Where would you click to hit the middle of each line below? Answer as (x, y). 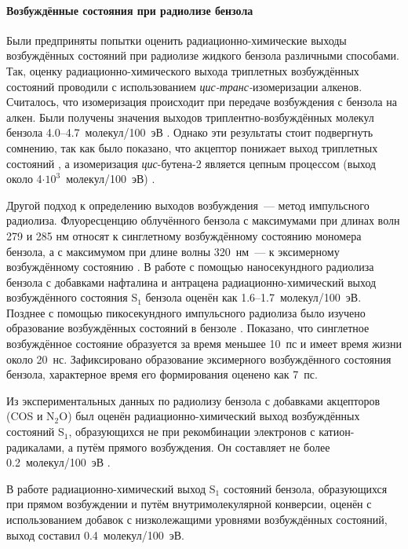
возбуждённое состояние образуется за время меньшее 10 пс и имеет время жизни (204, 344)
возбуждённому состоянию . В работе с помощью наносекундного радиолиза (190, 267)
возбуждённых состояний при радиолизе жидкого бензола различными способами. (203, 55)
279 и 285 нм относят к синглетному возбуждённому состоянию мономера (184, 235)
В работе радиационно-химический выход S (111, 488)
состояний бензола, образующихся (305, 488)
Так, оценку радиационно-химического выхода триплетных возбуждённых (183, 70)
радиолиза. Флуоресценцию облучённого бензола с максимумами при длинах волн (203, 220)
